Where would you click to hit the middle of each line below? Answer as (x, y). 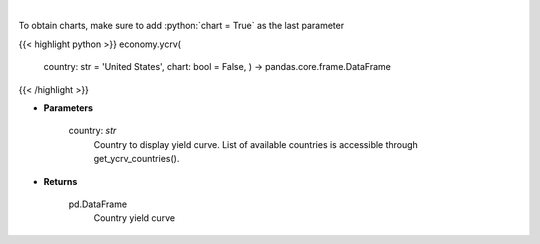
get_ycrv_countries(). (136, 159)
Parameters (68, 107)
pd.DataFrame (98, 204)
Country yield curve (134, 218)
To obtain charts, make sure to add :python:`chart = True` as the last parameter (181, 26)
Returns (60, 181)
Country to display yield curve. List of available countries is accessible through (256, 144)
